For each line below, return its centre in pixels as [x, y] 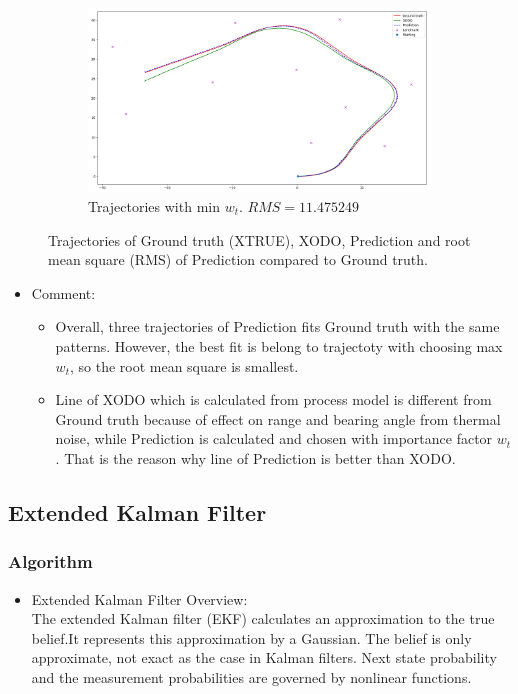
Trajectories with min [154, 206]
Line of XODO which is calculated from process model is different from [273, 399]
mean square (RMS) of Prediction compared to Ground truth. [238, 259]
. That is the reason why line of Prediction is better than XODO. [255, 457]
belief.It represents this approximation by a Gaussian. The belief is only [251, 637]
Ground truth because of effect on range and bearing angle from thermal [278, 418]
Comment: [63, 292]
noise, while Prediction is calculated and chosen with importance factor [274, 438]
